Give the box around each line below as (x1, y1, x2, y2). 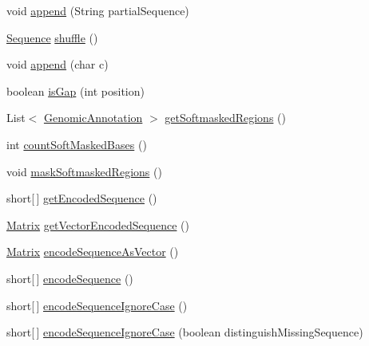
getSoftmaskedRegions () (165, 109, 286, 126)
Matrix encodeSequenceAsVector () (6, 243, 179, 260)
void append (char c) (6, 56, 109, 73)
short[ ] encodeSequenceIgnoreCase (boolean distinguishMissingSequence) (6, 324, 363, 340)
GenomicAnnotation (43, 109, 143, 126)
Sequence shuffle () (6, 29, 98, 45)
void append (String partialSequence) (6, 2, 189, 18)
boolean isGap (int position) (6, 82, 145, 99)
